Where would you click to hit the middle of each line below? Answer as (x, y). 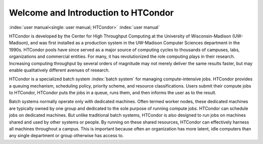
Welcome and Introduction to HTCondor (91, 13)
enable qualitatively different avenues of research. (59, 70)
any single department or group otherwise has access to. (66, 136)
